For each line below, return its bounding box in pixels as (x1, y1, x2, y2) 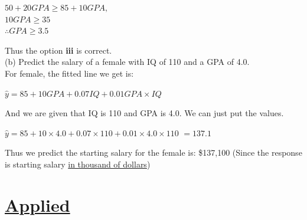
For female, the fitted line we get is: (5, 67, 134, 79)
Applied (5, 192, 70, 216)
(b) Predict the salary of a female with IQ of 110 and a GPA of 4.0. (5, 55, 250, 68)
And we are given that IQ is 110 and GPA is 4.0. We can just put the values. (5, 107, 284, 119)
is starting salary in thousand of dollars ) (5, 157, 151, 170)
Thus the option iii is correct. (5, 44, 112, 56)
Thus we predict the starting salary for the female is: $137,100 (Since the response (5, 146, 302, 159)
